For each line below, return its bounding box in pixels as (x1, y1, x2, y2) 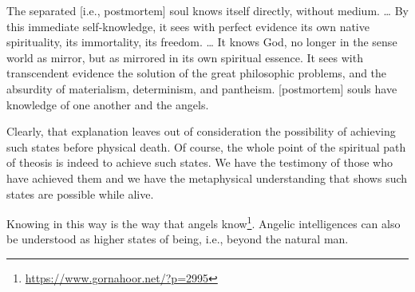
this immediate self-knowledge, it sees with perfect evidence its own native (6, 18, 370, 34)
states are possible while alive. (6, 185, 154, 202)
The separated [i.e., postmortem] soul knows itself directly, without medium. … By (6, 2, 409, 18)
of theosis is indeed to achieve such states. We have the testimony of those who (6, 154, 393, 171)
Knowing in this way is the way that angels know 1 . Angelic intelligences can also (6, 213, 401, 231)
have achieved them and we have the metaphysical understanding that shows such (6, 169, 408, 186)
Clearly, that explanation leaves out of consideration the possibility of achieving (6, 123, 396, 140)
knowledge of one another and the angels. (6, 96, 209, 112)
